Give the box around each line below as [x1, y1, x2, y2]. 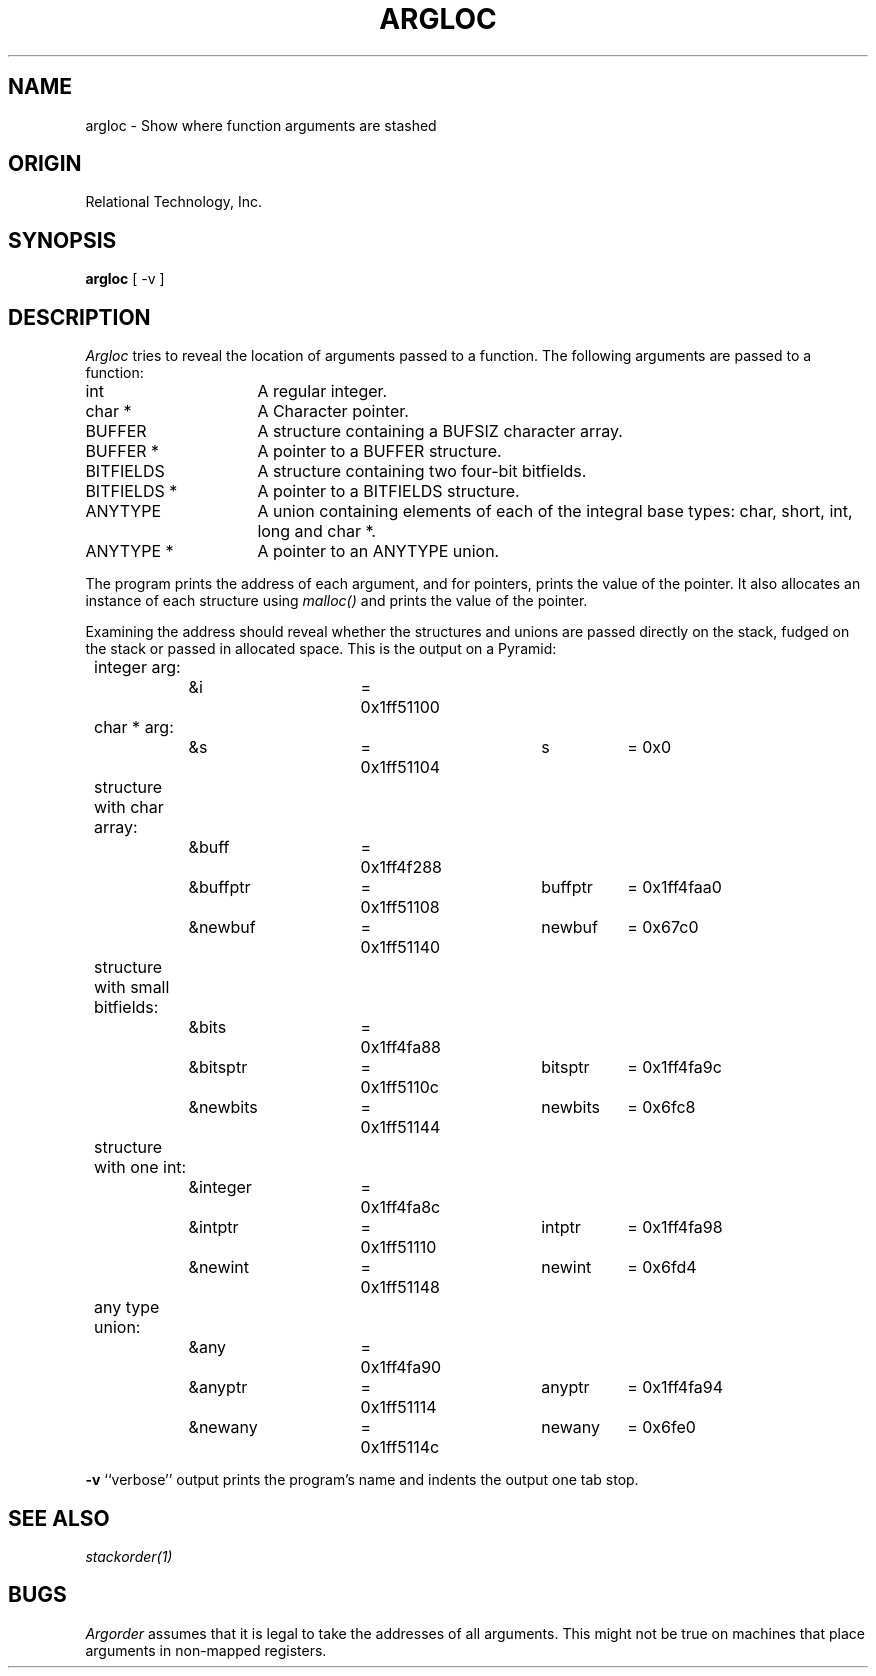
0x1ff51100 [360, 697, 440, 718]
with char [94, 797, 164, 818]
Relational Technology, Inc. [85, 193, 263, 211]
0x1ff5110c [360, 1077, 439, 1098]
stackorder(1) [85, 1547, 173, 1565]
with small [94, 977, 170, 998]
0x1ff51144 [360, 1117, 441, 1138]
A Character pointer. [257, 401, 409, 422]
